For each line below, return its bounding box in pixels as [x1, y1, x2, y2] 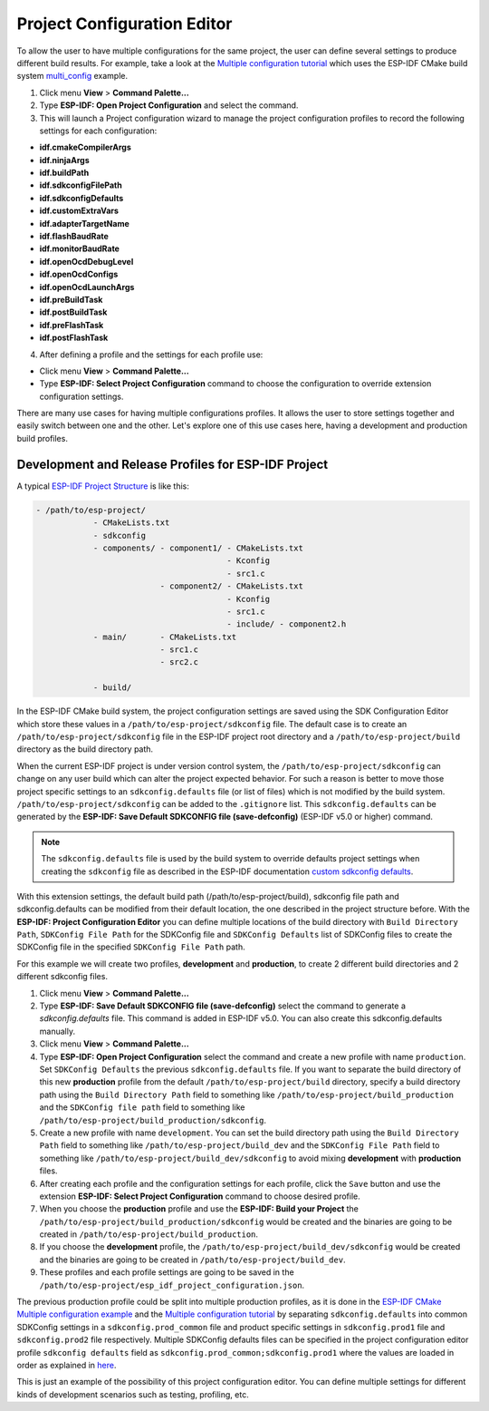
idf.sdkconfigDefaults [39, 192, 124, 203]
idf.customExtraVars [39, 205, 120, 217]
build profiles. [16, 433, 68, 443]
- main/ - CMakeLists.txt [92, 631, 237, 642]
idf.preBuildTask [39, 294, 103, 305]
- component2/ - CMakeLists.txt [159, 581, 303, 591]
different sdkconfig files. [16, 971, 109, 982]
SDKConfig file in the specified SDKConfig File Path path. [16, 941, 245, 952]
